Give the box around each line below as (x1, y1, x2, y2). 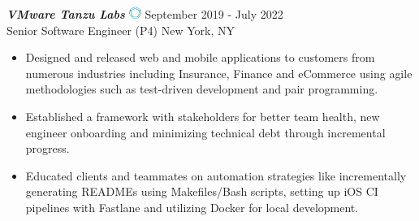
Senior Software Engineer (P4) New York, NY (6, 21, 235, 38)
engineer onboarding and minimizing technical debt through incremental (25, 123, 386, 141)
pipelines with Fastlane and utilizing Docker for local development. (25, 199, 359, 216)
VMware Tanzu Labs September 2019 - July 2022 (6, 6, 283, 23)
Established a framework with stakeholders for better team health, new (25, 108, 380, 125)
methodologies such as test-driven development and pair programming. (25, 80, 378, 97)
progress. (25, 140, 70, 157)
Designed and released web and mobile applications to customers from (25, 49, 375, 66)
